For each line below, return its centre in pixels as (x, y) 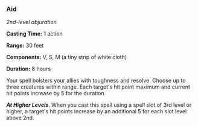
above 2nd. (20, 118)
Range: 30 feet (25, 46)
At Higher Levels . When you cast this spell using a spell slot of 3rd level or (99, 105)
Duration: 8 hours (29, 69)
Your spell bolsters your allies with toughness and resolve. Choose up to (96, 81)
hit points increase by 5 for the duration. (56, 93)
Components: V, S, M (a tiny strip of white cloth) (67, 57)
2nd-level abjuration (32, 22)
